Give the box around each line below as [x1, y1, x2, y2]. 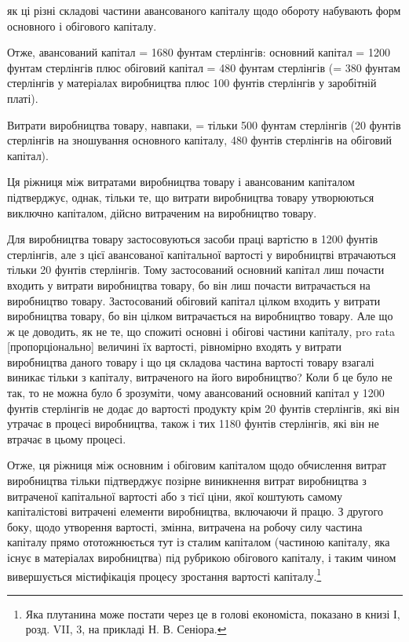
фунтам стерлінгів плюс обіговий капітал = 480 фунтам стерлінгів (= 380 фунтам [7, 59, 400, 75]
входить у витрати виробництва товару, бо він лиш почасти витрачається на [7, 276, 371, 293]
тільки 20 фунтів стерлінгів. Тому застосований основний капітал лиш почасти [7, 261, 385, 278]
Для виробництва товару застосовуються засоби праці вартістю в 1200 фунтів [7, 231, 378, 247]
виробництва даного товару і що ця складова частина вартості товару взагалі [7, 353, 374, 370]
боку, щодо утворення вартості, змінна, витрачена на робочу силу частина [7, 518, 363, 534]
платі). [7, 89, 38, 106]
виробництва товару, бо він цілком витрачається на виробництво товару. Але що [7, 308, 393, 324]
